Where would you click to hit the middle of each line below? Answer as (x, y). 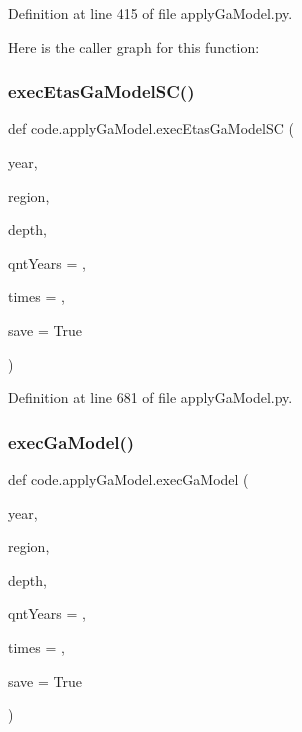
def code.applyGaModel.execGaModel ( (128, 478)
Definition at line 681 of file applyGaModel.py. (150, 397)
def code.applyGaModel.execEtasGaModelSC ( (151, 128)
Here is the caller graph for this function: (134, 46)
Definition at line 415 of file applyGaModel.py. (150, 13)
